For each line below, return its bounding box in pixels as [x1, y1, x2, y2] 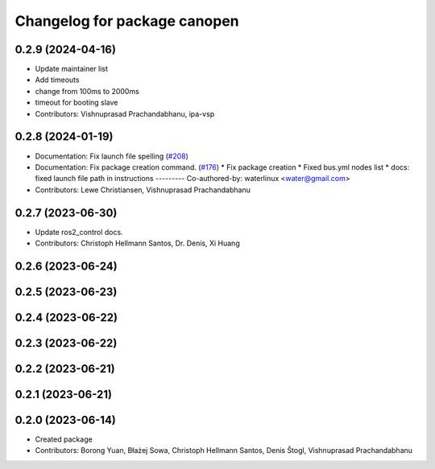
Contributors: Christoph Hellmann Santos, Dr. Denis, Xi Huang [35, 238, 241, 248]
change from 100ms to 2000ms [35, 86, 140, 96]
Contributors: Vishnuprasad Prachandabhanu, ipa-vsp [35, 109, 215, 118]
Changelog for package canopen [14, 12, 239, 30]
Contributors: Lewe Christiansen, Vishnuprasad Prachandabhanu [35, 185, 251, 195]
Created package [35, 434, 93, 444]
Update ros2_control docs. [35, 227, 124, 237]
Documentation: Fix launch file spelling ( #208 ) [35, 151, 189, 161]
